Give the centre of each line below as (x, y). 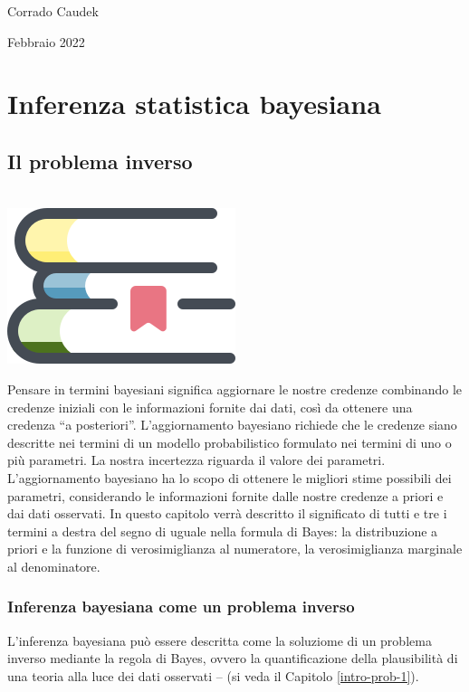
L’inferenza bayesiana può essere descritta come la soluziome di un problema (220, 640)
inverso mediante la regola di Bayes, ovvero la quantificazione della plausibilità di (233, 658)
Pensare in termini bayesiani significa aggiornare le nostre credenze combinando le (234, 389)
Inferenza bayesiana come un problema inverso (181, 607)
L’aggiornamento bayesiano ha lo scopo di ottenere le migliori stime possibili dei (230, 477)
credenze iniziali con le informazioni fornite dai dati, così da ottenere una (210, 407)
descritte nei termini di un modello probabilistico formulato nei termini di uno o (230, 442)
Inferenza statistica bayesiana (194, 104)
